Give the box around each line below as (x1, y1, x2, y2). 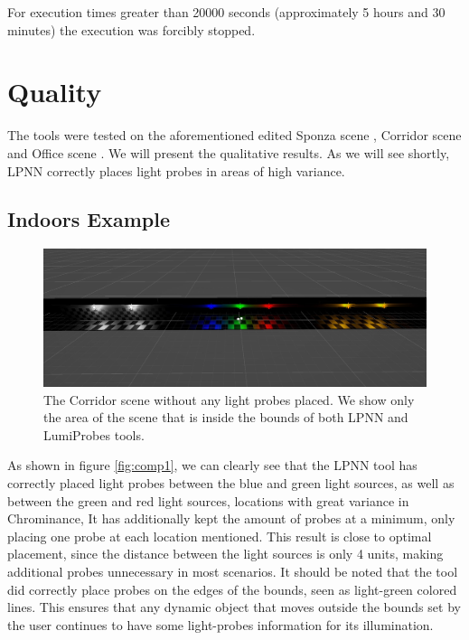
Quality (7, 73, 102, 110)
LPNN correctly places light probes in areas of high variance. (7, 161, 345, 180)
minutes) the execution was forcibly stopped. (7, 20, 256, 39)
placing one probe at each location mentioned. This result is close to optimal (7, 526, 432, 545)
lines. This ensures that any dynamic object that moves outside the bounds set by (7, 598, 461, 616)
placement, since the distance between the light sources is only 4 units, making (7, 544, 444, 563)
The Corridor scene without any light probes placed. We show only (43, 390, 415, 409)
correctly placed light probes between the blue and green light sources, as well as (7, 474, 455, 493)
